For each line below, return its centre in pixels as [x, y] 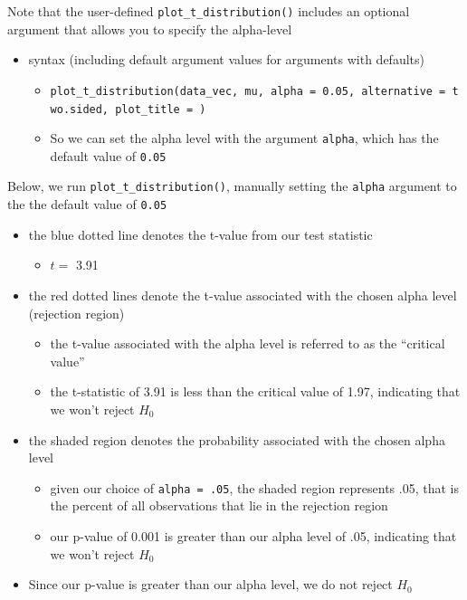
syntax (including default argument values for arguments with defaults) [226, 59]
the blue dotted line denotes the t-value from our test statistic [200, 234]
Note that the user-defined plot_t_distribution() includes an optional [209, 11]
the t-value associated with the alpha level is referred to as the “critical [248, 343]
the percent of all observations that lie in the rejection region [219, 505]
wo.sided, [80, 109]
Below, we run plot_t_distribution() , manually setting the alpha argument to [232, 186]
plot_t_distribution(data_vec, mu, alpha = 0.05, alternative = [248, 91]
